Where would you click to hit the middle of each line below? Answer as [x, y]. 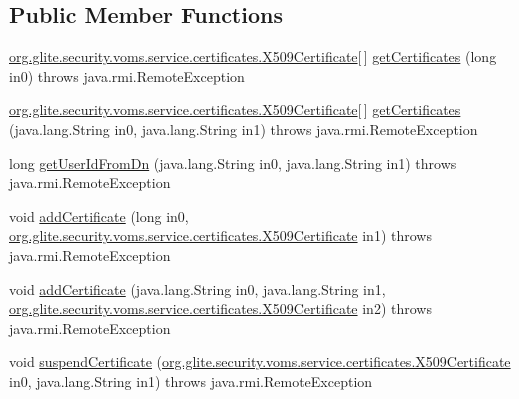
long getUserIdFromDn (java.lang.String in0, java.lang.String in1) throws [233, 162]
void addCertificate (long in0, [99, 215]
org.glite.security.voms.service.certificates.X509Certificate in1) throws [220, 235]
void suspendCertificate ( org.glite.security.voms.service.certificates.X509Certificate [260, 361]
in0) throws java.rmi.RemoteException [127, 75]
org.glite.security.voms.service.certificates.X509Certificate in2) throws [220, 308]
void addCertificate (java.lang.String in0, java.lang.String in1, [197, 288]
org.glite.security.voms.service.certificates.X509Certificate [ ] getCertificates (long [253, 56]
